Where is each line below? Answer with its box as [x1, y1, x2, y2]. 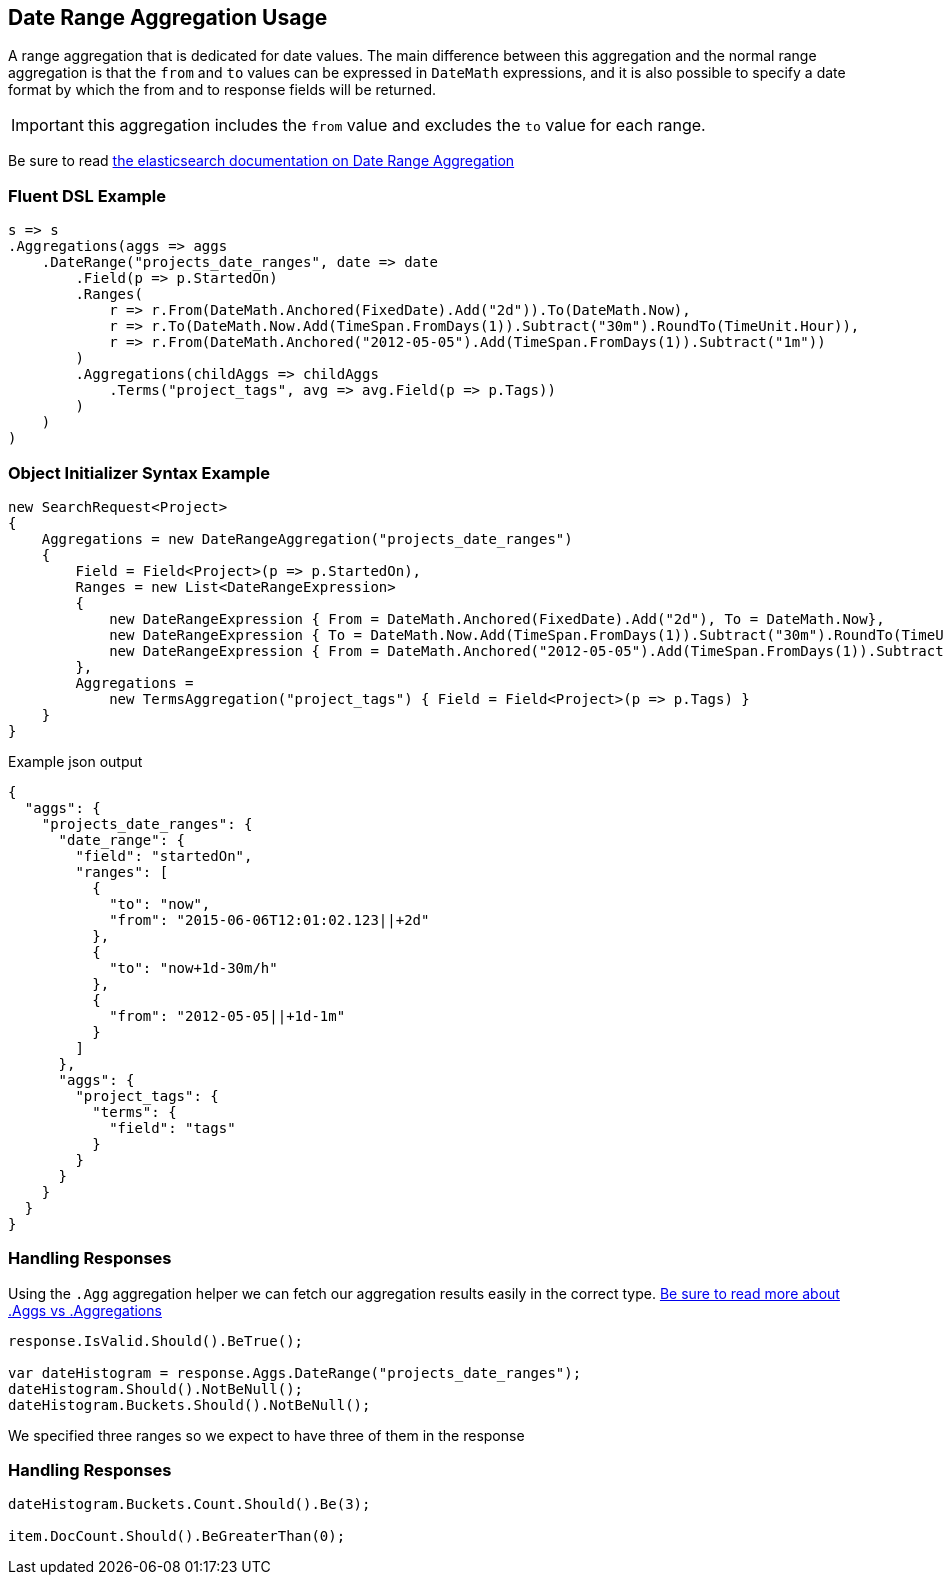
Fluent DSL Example [8, 185, 166, 206]
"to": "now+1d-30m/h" [109, 959, 278, 976]
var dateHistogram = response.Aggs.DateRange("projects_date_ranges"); [8, 1364, 582, 1381]
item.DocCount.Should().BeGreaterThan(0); [8, 1528, 346, 1545]
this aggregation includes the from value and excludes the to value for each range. [87, 115, 706, 136]
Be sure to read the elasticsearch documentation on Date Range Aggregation [8, 152, 515, 170]
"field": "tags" [109, 1119, 236, 1136]
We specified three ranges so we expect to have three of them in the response [8, 1426, 525, 1444]
